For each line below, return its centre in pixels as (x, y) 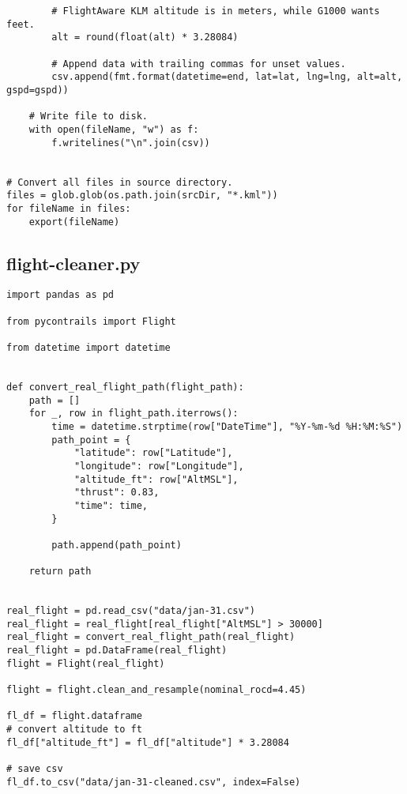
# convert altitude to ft (74, 730)
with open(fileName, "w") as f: (114, 129)
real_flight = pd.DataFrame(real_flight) (117, 651)
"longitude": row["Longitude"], (159, 466)
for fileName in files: (69, 208)
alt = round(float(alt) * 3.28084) (145, 38)
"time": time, (111, 505)
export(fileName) (74, 222)
